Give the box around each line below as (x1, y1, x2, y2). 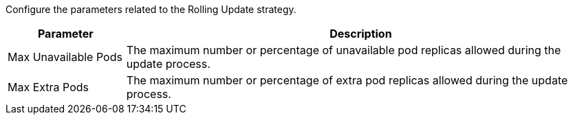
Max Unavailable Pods (8, 50, 122, 64)
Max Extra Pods (8, 80, 89, 94)
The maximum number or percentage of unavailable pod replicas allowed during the (126, 43, 561, 57)
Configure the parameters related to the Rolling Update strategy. (6, 3, 296, 15)
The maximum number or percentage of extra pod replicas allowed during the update (126, 73, 568, 87)
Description (329, 27, 392, 40)
